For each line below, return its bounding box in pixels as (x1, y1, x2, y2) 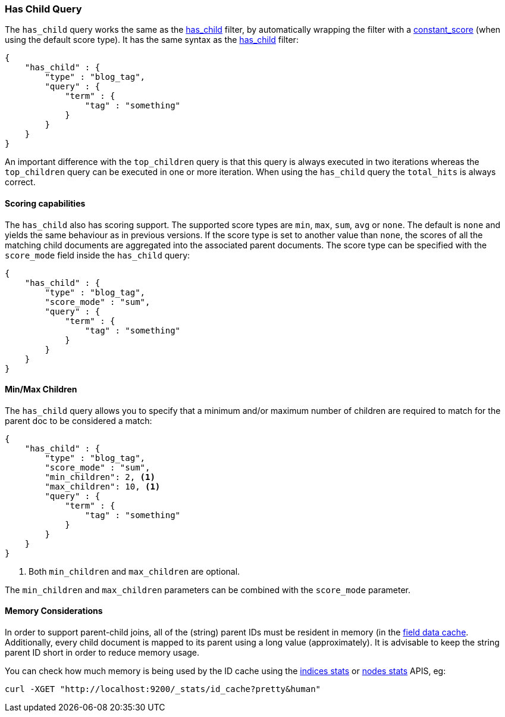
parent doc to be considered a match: (5, 415, 152, 426)
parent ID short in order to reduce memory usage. (5, 647, 200, 658)
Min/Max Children (5, 384, 77, 395)
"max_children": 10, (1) (45, 481, 161, 491)
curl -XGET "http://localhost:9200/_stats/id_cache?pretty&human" (5, 684, 321, 694)
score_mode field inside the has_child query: (5, 250, 190, 260)
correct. (5, 177, 36, 188)
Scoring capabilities (5, 198, 86, 208)
